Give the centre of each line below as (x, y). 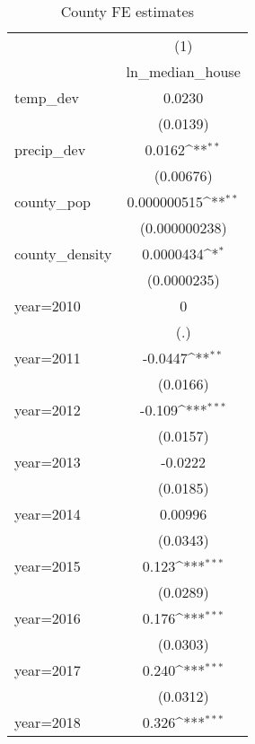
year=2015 (48, 566)
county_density (63, 254)
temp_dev (47, 97)
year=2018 (48, 722)
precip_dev (50, 149)
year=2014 (48, 514)
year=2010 (48, 306)
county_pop (53, 201)
